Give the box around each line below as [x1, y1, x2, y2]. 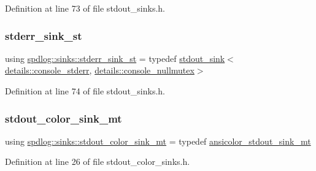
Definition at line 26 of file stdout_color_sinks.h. [5, 155, 190, 168]
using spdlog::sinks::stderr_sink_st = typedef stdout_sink [5, 51, 225, 64]
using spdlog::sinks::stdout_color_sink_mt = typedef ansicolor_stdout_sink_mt [5, 134, 311, 147]
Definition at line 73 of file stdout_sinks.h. [5, 2, 166, 14]
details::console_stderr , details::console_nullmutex [5, 64, 195, 77]
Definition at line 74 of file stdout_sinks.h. [5, 85, 166, 97]
